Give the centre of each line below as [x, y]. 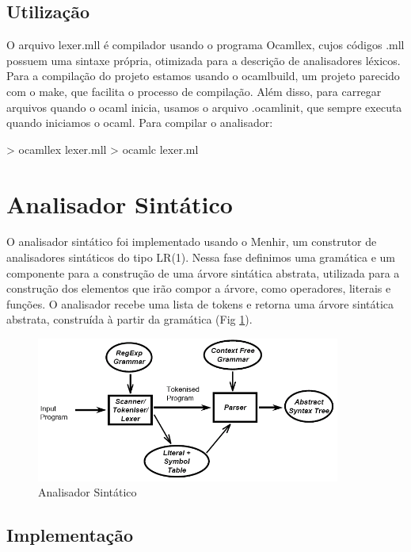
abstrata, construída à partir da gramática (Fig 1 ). [129, 319]
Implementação [70, 535]
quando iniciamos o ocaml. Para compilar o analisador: [140, 123]
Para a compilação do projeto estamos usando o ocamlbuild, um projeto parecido [203, 76]
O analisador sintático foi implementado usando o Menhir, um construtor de [192, 241]
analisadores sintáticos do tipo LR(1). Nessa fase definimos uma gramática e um [201, 257]
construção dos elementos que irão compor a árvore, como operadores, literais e [199, 288]
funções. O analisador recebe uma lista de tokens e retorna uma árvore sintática [200, 303]
